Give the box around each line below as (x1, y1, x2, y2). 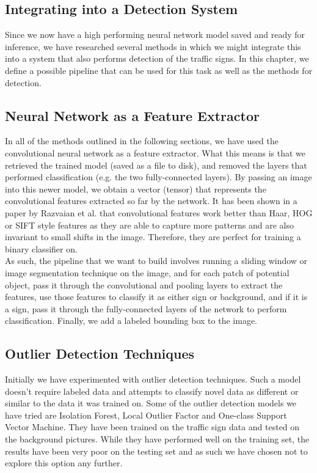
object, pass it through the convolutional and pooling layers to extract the (5, 278, 283, 291)
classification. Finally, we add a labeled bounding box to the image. (5, 314, 257, 327)
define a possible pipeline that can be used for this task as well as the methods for (5, 64, 313, 76)
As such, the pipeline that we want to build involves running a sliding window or (5, 254, 308, 267)
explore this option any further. (5, 457, 123, 469)
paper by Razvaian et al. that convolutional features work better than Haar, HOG (5, 206, 313, 219)
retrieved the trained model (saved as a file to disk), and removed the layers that (5, 158, 307, 171)
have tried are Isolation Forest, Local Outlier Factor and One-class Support (5, 408, 287, 421)
